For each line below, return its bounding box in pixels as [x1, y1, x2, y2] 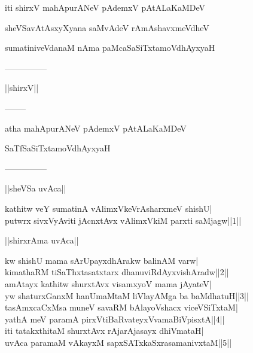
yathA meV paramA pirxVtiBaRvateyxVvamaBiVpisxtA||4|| [5, 312, 225, 325]
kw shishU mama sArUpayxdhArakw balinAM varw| [5, 254, 199, 266]
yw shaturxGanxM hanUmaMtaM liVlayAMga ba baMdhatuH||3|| [5, 289, 249, 302]
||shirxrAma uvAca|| [5, 234, 79, 247]
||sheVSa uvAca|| [5, 182, 66, 194]
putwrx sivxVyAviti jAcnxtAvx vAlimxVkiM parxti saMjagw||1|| [5, 214, 242, 226]
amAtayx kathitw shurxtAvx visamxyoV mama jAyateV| [5, 277, 212, 290]
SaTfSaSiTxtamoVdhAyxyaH [5, 142, 111, 154]
